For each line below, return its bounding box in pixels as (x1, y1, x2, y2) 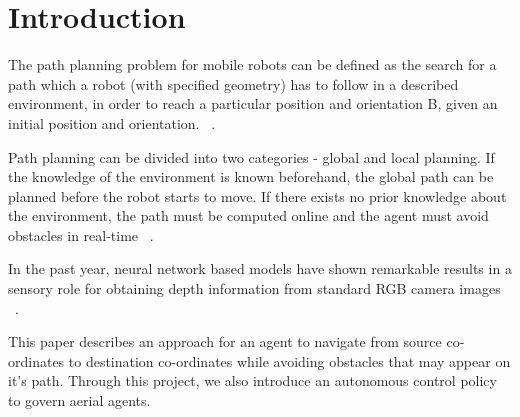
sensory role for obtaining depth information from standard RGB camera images (8, 278, 501, 299)
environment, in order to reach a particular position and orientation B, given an (8, 93, 498, 114)
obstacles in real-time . (8, 224, 154, 245)
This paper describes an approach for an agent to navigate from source (8, 331, 442, 352)
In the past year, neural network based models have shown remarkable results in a (8, 258, 512, 279)
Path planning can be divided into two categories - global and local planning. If (8, 146, 495, 167)
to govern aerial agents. (8, 390, 151, 411)
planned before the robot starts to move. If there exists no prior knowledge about (8, 185, 507, 206)
